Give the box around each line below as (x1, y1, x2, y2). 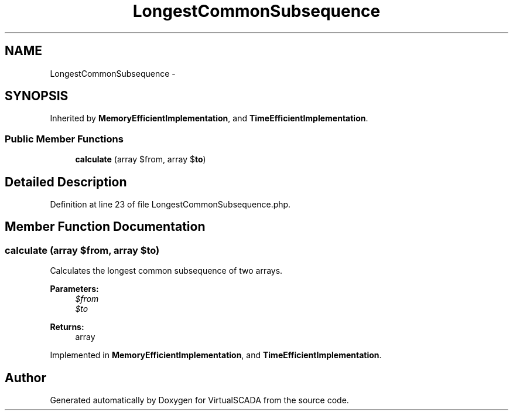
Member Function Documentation (5, 219, 206, 234)
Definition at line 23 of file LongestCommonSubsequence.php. (50, 199, 291, 210)
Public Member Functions (5, 132, 124, 145)
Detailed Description (5, 174, 127, 189)
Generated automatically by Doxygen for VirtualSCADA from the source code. (50, 395, 349, 406)
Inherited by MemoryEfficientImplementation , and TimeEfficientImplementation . (50, 113, 368, 124)
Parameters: (50, 284, 99, 294)
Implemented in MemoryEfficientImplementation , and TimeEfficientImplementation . (50, 350, 382, 360)
